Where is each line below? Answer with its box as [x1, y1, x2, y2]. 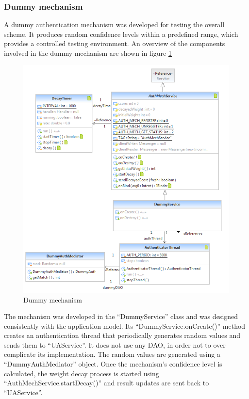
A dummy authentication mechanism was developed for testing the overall [4, 19, 225, 30]
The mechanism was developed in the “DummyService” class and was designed [4, 311, 238, 321]
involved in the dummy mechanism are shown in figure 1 [4, 48, 172, 58]
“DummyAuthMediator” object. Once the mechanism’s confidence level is [4, 358, 222, 368]
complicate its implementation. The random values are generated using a [4, 349, 220, 359]
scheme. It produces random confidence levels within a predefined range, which [4, 29, 238, 39]
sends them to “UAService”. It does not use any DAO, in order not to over [4, 339, 226, 350]
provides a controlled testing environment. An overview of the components [4, 38, 225, 48]
